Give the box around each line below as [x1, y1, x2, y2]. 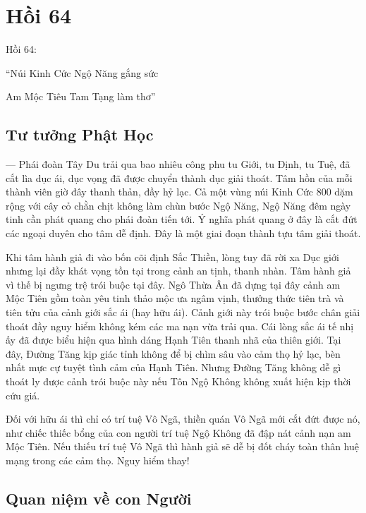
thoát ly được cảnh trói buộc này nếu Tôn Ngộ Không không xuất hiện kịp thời [6, 374, 351, 389]
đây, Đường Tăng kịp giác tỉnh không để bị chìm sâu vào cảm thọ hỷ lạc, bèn [6, 346, 341, 361]
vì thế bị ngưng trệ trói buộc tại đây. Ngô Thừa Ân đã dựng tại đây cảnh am [6, 277, 341, 291]
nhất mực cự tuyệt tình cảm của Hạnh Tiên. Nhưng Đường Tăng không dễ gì [6, 360, 341, 375]
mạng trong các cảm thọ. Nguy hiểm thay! [6, 452, 190, 467]
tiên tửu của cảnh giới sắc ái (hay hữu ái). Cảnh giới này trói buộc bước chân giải [6, 305, 360, 320]
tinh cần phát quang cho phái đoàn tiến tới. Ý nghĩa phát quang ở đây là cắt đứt [6, 212, 358, 227]
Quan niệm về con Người [6, 487, 192, 509]
